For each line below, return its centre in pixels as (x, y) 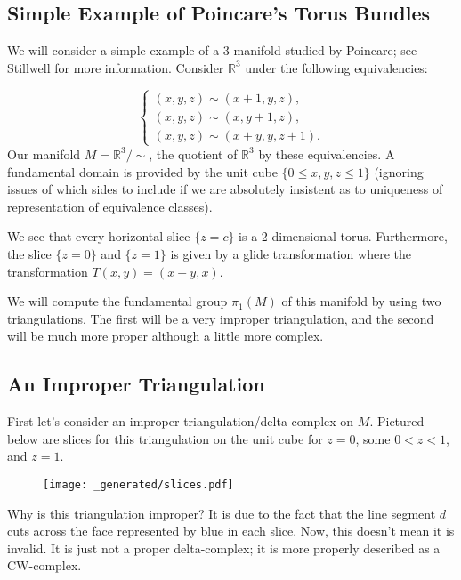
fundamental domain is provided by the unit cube (142, 171)
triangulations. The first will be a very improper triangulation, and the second (221, 318)
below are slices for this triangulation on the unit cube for (165, 438)
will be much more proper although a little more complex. (166, 336)
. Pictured (397, 421)
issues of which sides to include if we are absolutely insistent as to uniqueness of (225, 189)
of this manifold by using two (361, 301)
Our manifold (44, 153)
